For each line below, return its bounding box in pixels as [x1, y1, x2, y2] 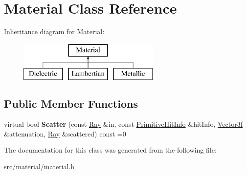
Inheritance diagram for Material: [4, 26, 105, 37]
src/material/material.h [4, 161, 75, 171]
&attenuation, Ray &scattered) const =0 [4, 128, 126, 138]
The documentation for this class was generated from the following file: [4, 145, 217, 155]
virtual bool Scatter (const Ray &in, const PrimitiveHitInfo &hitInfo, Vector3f [4, 119, 243, 129]
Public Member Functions [4, 96, 138, 111]
